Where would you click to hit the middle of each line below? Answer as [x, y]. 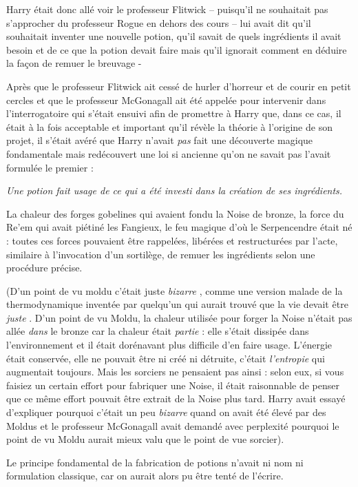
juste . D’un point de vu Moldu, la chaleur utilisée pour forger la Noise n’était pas [179, 317]
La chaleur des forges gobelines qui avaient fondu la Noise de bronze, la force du [175, 213]
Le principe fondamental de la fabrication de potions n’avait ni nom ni [155, 462]
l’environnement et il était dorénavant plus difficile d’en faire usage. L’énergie [169, 345]
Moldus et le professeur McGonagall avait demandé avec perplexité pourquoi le [173, 425]
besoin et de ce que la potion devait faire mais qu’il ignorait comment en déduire [177, 49]
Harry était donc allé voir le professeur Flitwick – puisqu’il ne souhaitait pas [167, 9]
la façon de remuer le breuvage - [74, 63]
